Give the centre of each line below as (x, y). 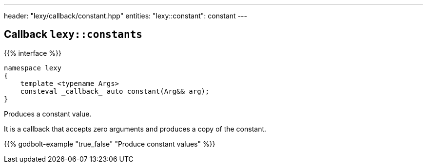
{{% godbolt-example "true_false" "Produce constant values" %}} (110, 144)
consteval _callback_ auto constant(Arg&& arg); (115, 91)
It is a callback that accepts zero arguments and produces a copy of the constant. (135, 129)
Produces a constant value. (48, 114)
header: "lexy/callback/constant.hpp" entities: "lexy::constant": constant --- (126, 16)
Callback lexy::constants (73, 34)
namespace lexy (33, 68)
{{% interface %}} (33, 53)
